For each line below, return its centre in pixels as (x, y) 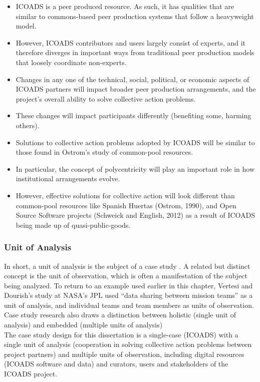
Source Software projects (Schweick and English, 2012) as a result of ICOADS (136, 215)
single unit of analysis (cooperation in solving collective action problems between (128, 344)
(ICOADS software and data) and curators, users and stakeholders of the (116, 364)
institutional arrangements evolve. (68, 178)
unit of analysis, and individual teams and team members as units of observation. (129, 305)
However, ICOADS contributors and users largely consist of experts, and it (131, 42)
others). (28, 125)
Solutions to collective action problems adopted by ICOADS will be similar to (135, 142)
